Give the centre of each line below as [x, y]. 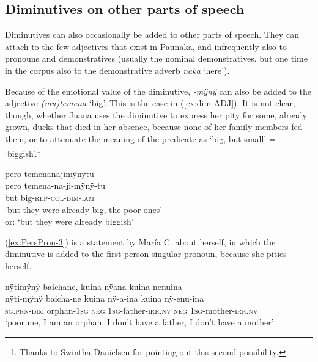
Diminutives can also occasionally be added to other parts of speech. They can [152, 34]
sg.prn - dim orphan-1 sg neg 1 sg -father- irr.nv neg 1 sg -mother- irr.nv [131, 310]
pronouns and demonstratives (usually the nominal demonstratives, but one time [156, 58]
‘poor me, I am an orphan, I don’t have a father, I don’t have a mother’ [139, 322]
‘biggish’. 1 [23, 152]
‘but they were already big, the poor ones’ [84, 209]
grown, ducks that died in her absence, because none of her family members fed [154, 127]
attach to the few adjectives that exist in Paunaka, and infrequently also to [146, 46]
